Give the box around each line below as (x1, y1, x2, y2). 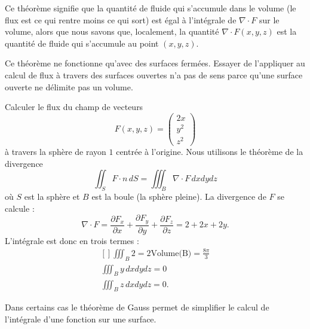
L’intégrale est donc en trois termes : (5, 234, 139, 246)
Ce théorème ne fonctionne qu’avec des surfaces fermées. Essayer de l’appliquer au (5, 57, 305, 69)
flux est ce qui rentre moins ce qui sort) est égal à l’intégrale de (5, 13, 237, 26)
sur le (259, 13, 280, 26)
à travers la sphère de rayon (5, 145, 106, 158)
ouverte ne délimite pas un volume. (5, 80, 133, 93)
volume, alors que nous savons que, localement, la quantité (5, 25, 219, 38)
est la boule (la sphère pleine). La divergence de (91, 190, 266, 203)
